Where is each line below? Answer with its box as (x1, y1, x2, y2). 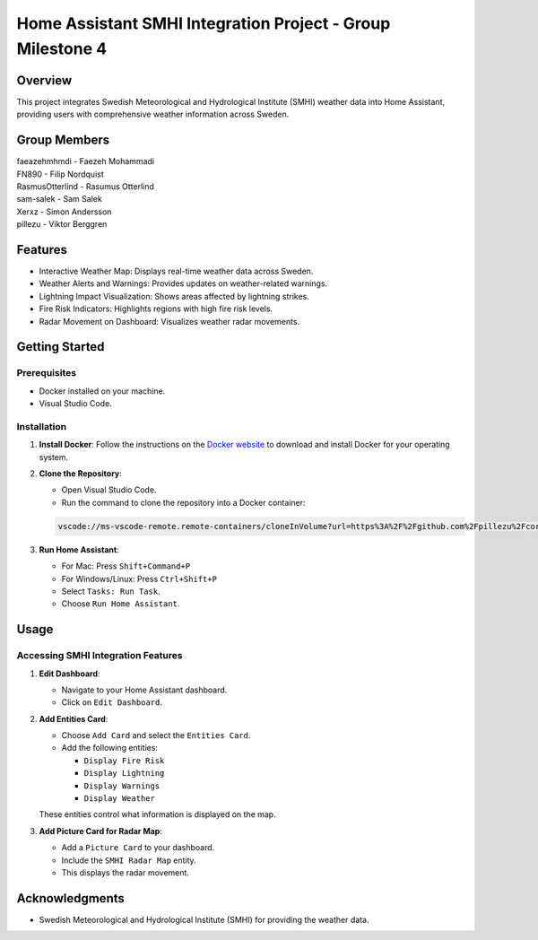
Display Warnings (83, 780, 161, 791)
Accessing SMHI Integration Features (16, 649, 183, 662)
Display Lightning (83, 768, 165, 779)
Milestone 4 (16, 39, 108, 58)
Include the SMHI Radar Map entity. (61, 855, 196, 866)
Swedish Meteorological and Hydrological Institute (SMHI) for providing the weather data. (39, 914, 369, 925)
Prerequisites (16, 367, 76, 379)
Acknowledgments (16, 891, 126, 906)
